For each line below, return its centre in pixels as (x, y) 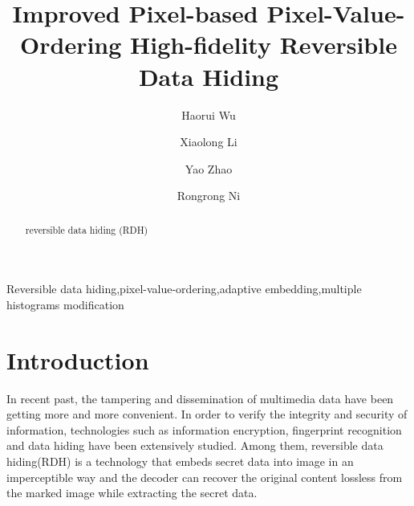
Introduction (78, 359)
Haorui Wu (209, 114)
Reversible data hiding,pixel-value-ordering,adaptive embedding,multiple (184, 289)
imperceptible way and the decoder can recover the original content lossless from (205, 477)
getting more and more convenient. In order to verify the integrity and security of (207, 414)
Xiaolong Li (209, 142)
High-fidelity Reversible (264, 45)
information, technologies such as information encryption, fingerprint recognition (204, 429)
